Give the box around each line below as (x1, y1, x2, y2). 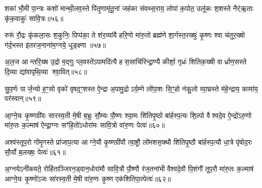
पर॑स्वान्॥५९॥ (5, 93, 41, 104)
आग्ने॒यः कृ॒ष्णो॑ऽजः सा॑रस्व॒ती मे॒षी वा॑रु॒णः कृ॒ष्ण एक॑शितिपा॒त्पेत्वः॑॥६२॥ (5, 173, 171, 183)
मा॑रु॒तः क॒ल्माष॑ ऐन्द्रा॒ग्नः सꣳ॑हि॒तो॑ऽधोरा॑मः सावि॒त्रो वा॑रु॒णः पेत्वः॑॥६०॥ (5, 120, 165, 130)
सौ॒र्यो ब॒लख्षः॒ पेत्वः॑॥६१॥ (5, 146, 66, 157)
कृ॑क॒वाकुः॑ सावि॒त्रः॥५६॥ (5, 13, 63, 23)
